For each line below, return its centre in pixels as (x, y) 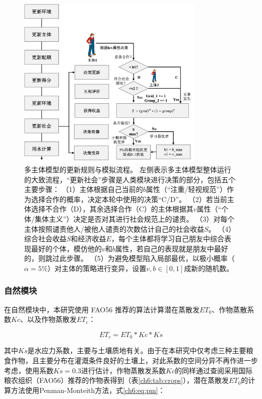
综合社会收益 (45, 239)
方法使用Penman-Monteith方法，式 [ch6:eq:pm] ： (88, 390)
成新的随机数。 (209, 268)
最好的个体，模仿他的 (66, 248)
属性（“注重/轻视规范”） (186, 189)
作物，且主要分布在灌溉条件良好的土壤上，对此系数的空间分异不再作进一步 (134, 360)
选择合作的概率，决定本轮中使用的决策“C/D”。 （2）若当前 (129, 199)
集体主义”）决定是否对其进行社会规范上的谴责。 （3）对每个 (135, 218)
